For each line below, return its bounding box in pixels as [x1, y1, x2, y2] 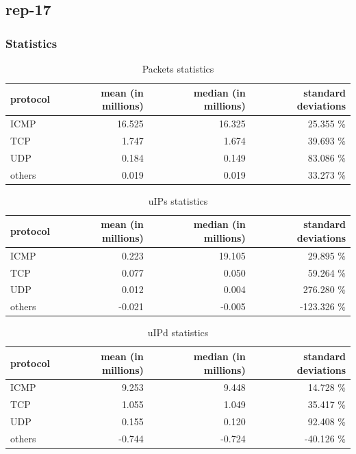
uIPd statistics [147, 325, 209, 340]
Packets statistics [142, 62, 214, 75]
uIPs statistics [148, 193, 208, 207]
